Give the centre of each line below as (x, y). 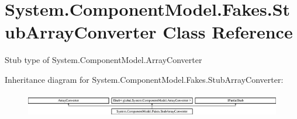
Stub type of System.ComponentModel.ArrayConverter (103, 60)
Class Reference (228, 32)
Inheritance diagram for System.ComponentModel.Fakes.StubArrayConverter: (144, 79)
